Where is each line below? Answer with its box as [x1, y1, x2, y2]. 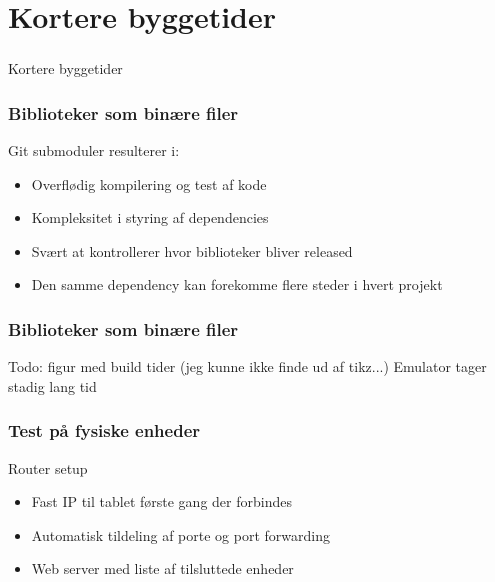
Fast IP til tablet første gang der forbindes [31, 491, 292, 512]
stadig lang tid [8, 375, 97, 396]
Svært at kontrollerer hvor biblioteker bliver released [31, 240, 353, 261]
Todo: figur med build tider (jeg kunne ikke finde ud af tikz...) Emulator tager [8, 356, 487, 377]
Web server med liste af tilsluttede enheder [31, 558, 294, 579]
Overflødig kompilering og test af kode [31, 173, 267, 194]
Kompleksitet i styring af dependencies [31, 207, 269, 228]
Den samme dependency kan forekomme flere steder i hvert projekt [31, 274, 443, 295]
